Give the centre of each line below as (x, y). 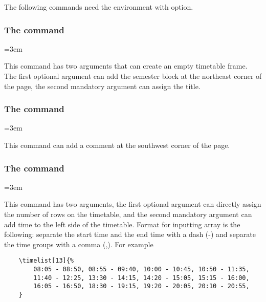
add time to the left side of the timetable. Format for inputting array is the (122, 224)
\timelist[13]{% (46, 261)
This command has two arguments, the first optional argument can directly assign (133, 204)
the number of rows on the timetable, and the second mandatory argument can (128, 214)
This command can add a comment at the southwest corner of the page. (117, 145)
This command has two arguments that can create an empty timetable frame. (126, 66)
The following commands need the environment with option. (99, 7)
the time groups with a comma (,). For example (79, 244)
